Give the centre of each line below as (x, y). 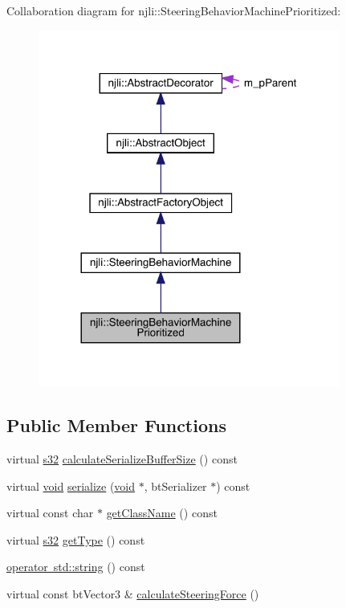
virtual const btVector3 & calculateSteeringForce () (133, 594)
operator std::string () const (76, 567)
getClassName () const (162, 513)
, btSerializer (175, 486)
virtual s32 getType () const (76, 539)
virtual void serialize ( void (71, 486)
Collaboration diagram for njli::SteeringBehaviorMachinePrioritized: (174, 10)
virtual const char (50, 513)
